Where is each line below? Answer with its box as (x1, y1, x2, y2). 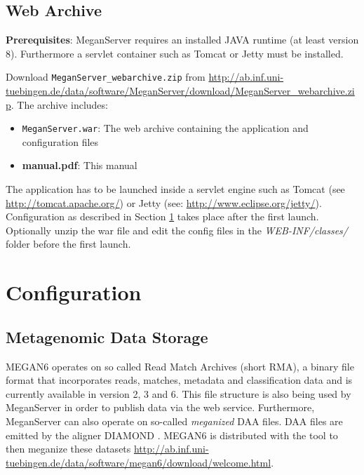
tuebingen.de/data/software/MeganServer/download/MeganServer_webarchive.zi (6, 83, 355, 98)
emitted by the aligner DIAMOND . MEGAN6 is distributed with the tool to (6, 427, 338, 442)
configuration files (22, 134, 99, 149)
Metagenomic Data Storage (6, 326, 208, 347)
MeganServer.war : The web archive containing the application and (22, 121, 309, 135)
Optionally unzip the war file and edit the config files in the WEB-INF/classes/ (6, 222, 348, 237)
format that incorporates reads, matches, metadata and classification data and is (6, 373, 353, 387)
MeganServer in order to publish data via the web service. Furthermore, (6, 400, 315, 415)
